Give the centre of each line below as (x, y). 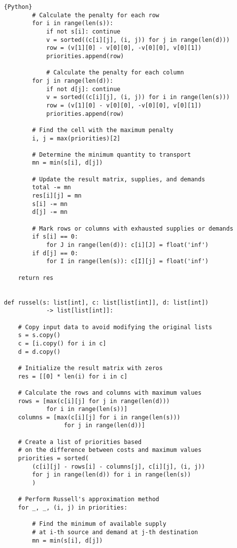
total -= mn (52, 188)
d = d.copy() (39, 352)
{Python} (18, 7)
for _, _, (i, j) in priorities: (73, 508)
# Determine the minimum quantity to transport (112, 154)
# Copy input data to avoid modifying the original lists (115, 327)
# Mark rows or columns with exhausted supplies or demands (133, 228)
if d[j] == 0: (55, 253)
